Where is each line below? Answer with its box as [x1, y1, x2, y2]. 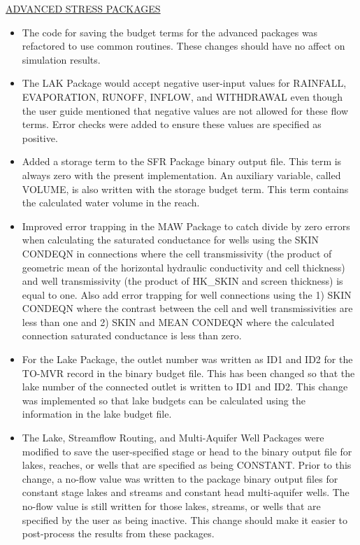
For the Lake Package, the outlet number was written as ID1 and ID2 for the [22, 352, 353, 367]
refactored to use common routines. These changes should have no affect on [22, 38, 345, 53]
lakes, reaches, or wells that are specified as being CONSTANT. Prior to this [22, 458, 352, 472]
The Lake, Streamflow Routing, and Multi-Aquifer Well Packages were [22, 430, 324, 445]
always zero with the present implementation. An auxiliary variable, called [22, 167, 341, 182]
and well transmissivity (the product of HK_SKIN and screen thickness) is [22, 274, 343, 288]
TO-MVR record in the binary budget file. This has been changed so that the [22, 365, 355, 380]
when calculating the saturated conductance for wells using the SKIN [22, 232, 319, 247]
